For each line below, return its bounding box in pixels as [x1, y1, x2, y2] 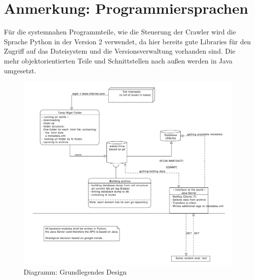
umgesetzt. [4, 65, 36, 75]
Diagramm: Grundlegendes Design [24, 267, 127, 277]
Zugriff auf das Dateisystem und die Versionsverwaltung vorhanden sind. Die [4, 46, 236, 56]
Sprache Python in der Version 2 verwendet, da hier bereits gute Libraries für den [4, 36, 251, 46]
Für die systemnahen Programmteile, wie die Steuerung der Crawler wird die [4, 27, 236, 37]
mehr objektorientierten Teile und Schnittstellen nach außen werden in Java [4, 55, 233, 65]
